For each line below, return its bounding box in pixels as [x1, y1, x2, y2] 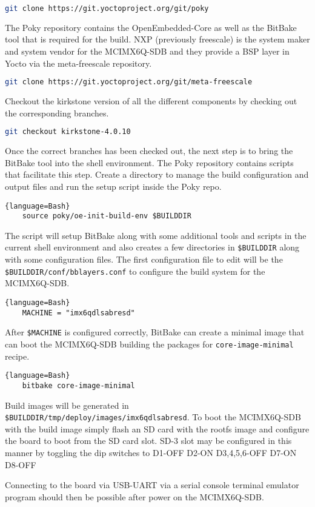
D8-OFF [5, 458, 36, 471]
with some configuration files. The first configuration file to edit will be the [5, 253, 283, 266]
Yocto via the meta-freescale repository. [5, 56, 152, 69]
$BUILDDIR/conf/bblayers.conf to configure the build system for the [5, 264, 265, 277]
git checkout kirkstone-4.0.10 [5, 127, 131, 136]
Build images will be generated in [5, 398, 129, 411]
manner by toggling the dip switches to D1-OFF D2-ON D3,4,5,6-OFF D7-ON [5, 446, 297, 458]
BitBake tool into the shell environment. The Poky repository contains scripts [5, 156, 294, 169]
